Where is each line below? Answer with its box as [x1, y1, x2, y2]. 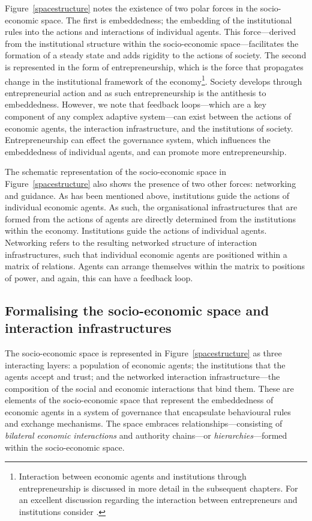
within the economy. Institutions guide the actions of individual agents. [5, 224, 267, 237]
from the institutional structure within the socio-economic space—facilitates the [5, 37, 299, 49]
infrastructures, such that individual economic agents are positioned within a [5, 248, 287, 260]
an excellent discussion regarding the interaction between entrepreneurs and [19, 493, 298, 506]
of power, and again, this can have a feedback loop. [5, 271, 193, 284]
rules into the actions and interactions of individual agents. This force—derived [5, 25, 296, 38]
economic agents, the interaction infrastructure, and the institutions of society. [5, 121, 293, 134]
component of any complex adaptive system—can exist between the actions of [5, 110, 292, 122]
